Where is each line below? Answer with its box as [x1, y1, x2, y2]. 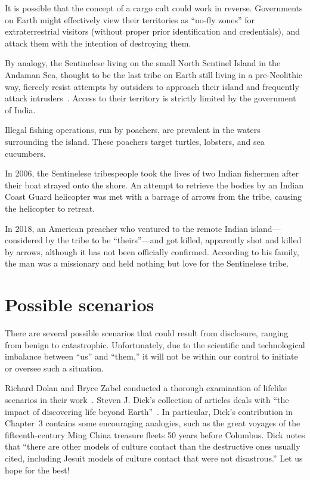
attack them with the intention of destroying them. [5, 36, 191, 49]
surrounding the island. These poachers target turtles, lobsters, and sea [5, 135, 265, 147]
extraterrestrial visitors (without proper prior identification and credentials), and [5, 25, 300, 38]
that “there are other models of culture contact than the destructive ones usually [5, 440, 300, 453]
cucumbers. [5, 147, 46, 159]
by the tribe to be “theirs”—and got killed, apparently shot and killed [45, 234, 302, 246]
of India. [5, 103, 36, 116]
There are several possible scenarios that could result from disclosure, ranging [5, 327, 289, 339]
